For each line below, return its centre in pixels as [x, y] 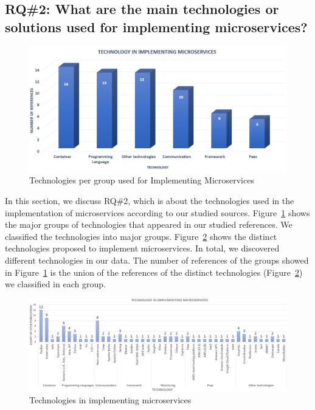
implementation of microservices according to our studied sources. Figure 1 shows [157, 212]
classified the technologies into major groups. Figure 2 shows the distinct [141, 236]
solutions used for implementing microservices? [156, 26]
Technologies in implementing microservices [110, 400]
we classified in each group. [55, 284]
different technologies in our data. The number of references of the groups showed [157, 260]
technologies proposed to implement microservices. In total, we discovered [142, 248]
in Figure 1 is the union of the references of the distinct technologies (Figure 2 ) [154, 272]
